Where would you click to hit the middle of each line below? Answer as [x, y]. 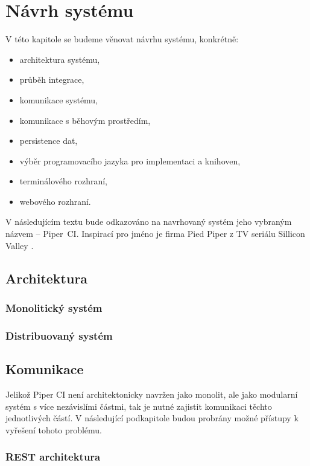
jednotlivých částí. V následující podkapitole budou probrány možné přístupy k [152, 418]
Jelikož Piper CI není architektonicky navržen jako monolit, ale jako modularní [152, 394]
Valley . [20, 245]
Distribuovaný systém [59, 335]
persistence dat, [49, 141]
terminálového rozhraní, [63, 181]
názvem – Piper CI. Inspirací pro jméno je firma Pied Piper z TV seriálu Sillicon [155, 234]
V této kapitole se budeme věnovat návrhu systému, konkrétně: [122, 39]
